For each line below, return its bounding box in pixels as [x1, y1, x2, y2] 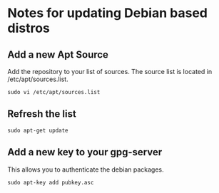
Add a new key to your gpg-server [7, 146, 163, 158]
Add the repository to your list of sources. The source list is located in [7, 68, 213, 75]
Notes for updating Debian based [7, 5, 208, 21]
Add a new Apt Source [7, 48, 109, 61]
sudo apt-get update [7, 127, 69, 134]
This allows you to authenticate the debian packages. [7, 165, 164, 174]
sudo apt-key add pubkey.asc [7, 179, 94, 186]
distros [7, 20, 50, 36]
